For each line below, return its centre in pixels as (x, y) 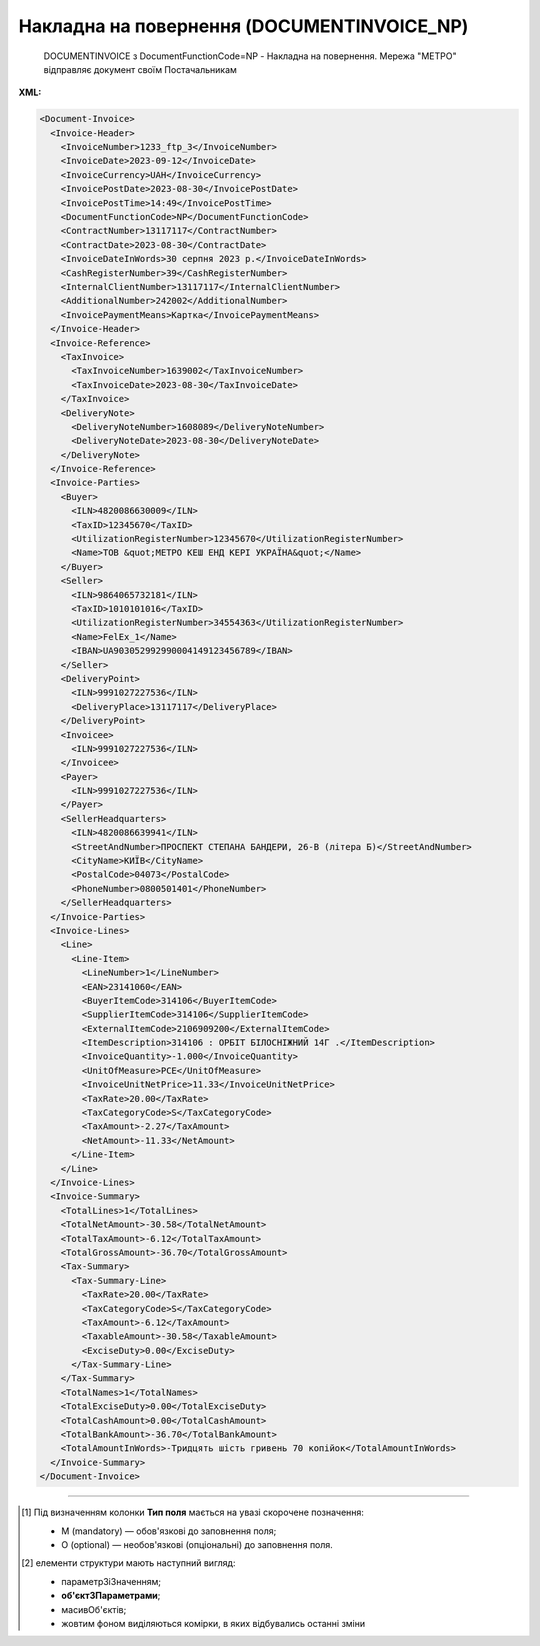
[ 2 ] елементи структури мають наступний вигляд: (128, 1563)
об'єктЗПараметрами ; (111, 1596)
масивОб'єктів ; (94, 1609)
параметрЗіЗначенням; (111, 1581)
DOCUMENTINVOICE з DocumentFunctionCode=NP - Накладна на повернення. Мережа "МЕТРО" (250, 56)
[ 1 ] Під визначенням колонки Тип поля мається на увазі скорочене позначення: (193, 1512)
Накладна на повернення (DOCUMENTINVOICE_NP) (243, 26)
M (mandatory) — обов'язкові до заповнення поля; (169, 1531)
